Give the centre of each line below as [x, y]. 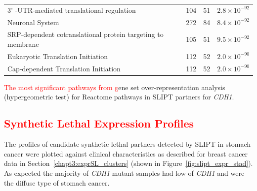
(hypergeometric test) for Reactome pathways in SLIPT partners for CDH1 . [119, 97]
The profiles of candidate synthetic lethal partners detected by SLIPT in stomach [127, 144]
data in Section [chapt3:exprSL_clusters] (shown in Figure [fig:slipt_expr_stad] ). [128, 163]
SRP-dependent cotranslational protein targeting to [86, 34]
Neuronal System [33, 22]
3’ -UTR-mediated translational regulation [72, 10]
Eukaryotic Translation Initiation [58, 56]
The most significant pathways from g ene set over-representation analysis [115, 87]
